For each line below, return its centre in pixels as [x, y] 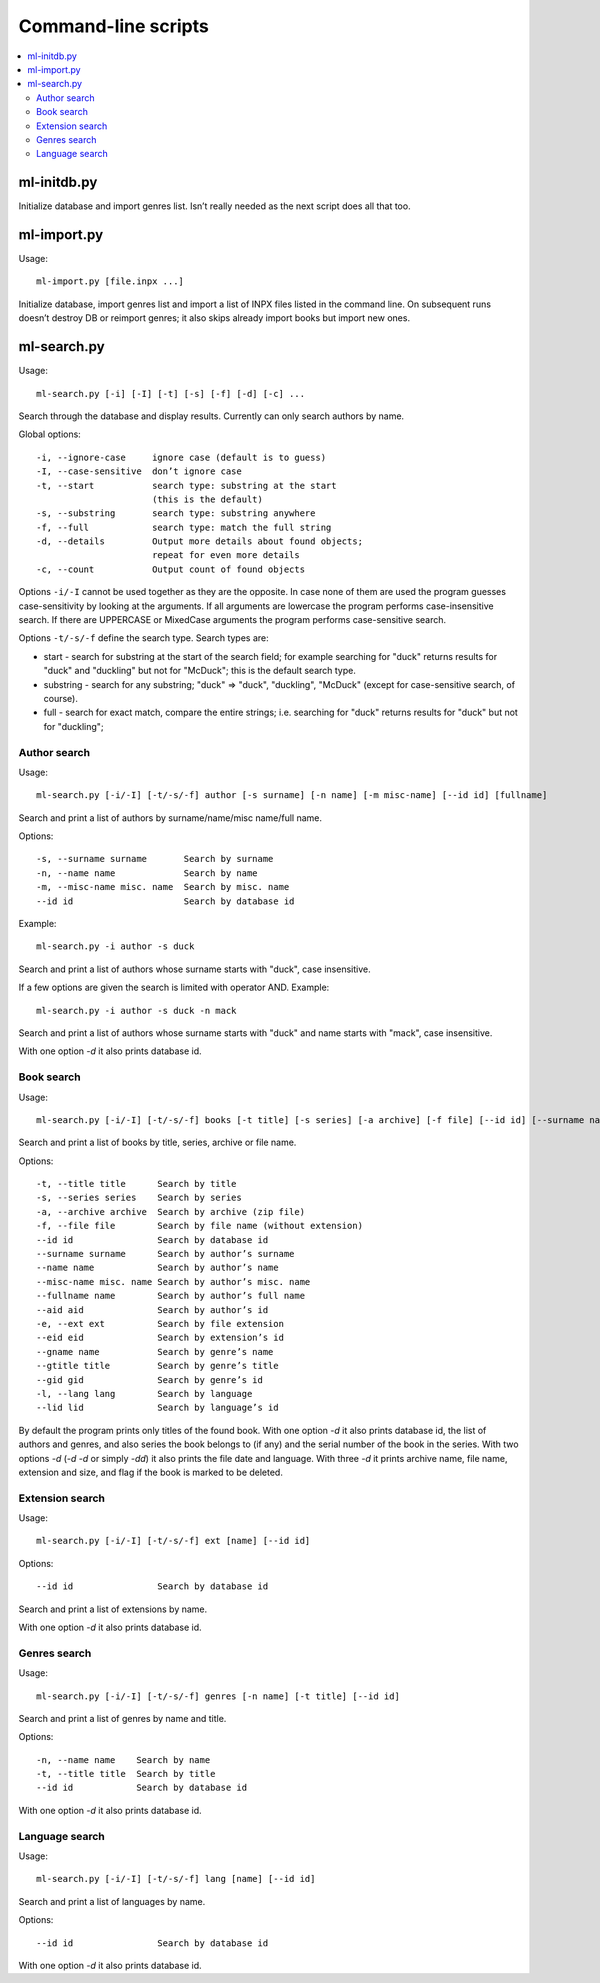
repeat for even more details [225, 555]
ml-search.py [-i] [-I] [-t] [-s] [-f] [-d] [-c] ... [170, 393]
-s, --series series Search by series [139, 1198]
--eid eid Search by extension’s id [160, 1338]
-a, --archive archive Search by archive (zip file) [170, 1211]
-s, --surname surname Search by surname [155, 859]
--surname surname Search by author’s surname [165, 1254]
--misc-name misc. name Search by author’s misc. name [173, 1281]
